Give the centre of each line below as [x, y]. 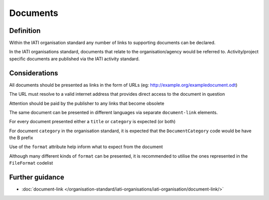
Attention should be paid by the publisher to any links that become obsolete [87, 103]
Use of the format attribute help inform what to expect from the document [86, 147]
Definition [25, 31]
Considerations [34, 73]
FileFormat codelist [31, 163]
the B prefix [21, 138]
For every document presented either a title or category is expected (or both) [92, 122]
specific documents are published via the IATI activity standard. [74, 59]
